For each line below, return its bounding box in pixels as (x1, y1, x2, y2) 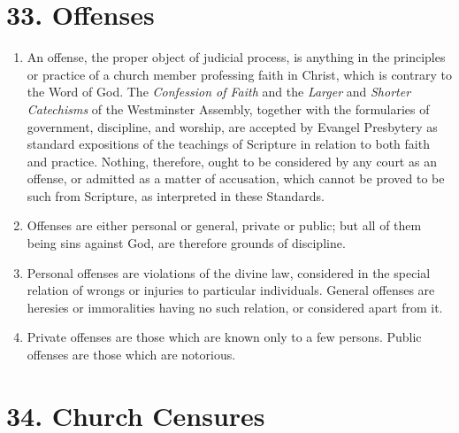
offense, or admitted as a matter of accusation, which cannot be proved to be (27, 169, 445, 188)
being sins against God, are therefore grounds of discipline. (27, 234, 346, 252)
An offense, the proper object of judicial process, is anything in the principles (27, 48, 446, 66)
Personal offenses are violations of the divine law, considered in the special (27, 263, 431, 282)
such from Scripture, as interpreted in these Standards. (27, 186, 325, 205)
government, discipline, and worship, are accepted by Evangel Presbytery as (27, 117, 438, 135)
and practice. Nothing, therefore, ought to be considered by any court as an (27, 151, 437, 170)
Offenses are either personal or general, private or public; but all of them (27, 216, 422, 235)
